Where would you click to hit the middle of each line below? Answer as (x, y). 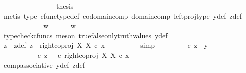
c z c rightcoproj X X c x (83, 54)
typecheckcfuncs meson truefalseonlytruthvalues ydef (86, 35)
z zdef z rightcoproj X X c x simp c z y (106, 45)
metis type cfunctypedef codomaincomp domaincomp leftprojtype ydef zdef (123, 16)
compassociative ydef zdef (44, 64)
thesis (65, 6)
